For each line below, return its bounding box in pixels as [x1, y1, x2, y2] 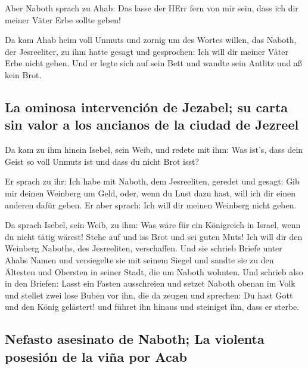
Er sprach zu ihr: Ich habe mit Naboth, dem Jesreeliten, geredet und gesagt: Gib [5, 175, 300, 187]
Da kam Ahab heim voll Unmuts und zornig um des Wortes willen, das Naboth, [5, 33, 297, 46]
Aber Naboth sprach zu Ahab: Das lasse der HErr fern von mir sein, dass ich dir [5, 2, 298, 14]
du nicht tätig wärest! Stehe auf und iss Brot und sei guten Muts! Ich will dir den [5, 230, 303, 242]
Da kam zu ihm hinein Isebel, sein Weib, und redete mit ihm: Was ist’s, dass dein [5, 143, 303, 156]
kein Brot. [5, 68, 42, 81]
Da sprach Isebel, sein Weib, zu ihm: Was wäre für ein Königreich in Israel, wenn [5, 219, 301, 231]
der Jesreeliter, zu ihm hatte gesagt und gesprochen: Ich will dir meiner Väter [5, 45, 288, 57]
